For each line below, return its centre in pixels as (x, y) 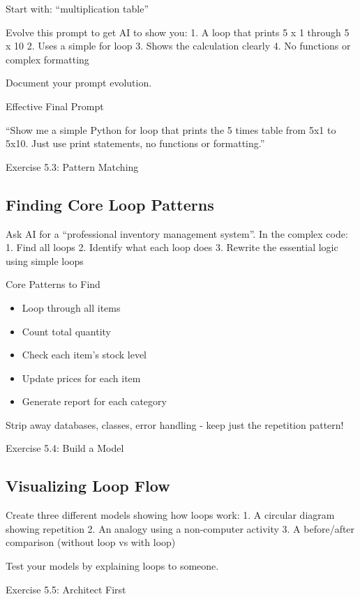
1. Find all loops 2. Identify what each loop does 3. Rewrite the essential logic (172, 247)
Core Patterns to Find (53, 284)
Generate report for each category (94, 401)
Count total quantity (66, 331)
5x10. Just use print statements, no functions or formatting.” (135, 143)
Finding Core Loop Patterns (110, 204)
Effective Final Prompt (55, 106)
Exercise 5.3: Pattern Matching (72, 166)
